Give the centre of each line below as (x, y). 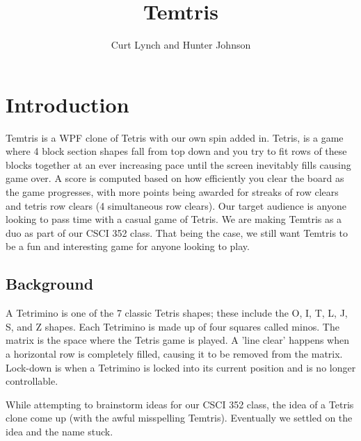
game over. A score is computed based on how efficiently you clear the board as (175, 178)
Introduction (67, 104)
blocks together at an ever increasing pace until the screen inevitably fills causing (178, 164)
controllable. (32, 381)
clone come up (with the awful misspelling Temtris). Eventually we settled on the (179, 418)
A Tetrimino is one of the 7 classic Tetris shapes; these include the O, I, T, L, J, (177, 313)
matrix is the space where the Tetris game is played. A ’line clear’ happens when (177, 340)
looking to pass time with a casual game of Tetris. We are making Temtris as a (174, 219)
